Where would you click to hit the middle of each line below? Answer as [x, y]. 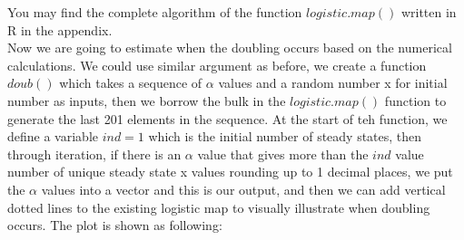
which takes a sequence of [131, 83]
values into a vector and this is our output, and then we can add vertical [243, 189]
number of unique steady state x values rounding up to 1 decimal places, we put [230, 172]
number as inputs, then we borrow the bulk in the [147, 100]
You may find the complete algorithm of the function [155, 12]
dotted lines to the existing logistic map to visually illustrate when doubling [219, 207]
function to [415, 100]
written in [429, 12]
